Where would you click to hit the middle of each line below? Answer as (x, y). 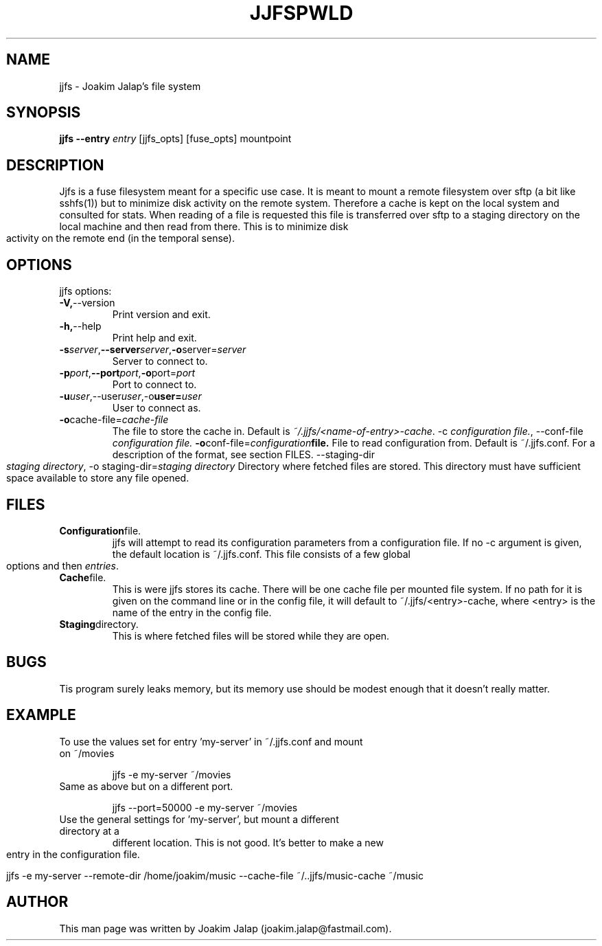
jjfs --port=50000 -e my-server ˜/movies (205, 807)
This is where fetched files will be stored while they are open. (251, 635)
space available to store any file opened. (98, 478)
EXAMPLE (41, 715)
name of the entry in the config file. (192, 612)
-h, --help (80, 326)
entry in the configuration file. (73, 854)
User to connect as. (157, 408)
